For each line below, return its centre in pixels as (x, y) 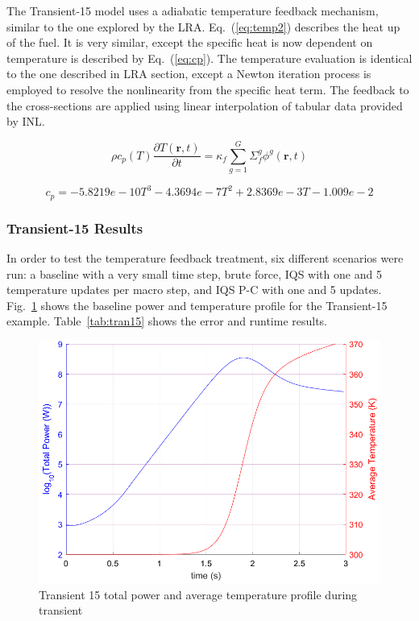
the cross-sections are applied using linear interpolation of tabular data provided (205, 105)
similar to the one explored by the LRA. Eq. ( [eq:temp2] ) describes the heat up (203, 26)
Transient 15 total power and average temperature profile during (198, 594)
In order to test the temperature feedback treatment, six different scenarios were (205, 258)
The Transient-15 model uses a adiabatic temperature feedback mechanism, (193, 10)
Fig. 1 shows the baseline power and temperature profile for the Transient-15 (197, 305)
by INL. (26, 121)
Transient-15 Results (75, 228)
